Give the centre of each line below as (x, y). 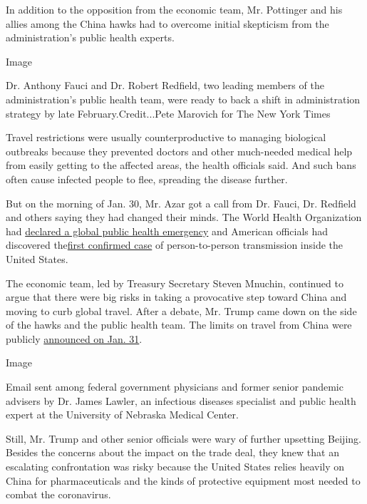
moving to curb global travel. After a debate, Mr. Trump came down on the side (181, 310)
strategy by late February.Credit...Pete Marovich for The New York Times (168, 113)
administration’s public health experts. (90, 37)
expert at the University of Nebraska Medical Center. (122, 415)
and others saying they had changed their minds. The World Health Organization (184, 217)
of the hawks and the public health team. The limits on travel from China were (179, 325)
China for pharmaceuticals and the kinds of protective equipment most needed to (183, 480)
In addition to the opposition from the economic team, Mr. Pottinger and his (174, 9)
